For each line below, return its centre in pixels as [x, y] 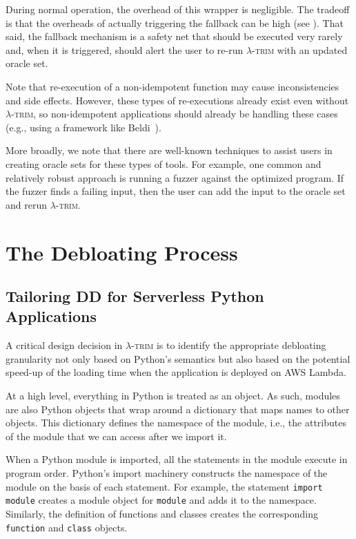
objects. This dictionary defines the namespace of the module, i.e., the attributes [176, 423]
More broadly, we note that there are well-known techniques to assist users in [169, 150]
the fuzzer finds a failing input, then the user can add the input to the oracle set [176, 191]
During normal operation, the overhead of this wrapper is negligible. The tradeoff [178, 9]
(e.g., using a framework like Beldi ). [83, 127]
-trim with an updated [300, 49]
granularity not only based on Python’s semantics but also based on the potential [178, 358]
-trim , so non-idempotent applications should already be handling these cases [175, 114]
